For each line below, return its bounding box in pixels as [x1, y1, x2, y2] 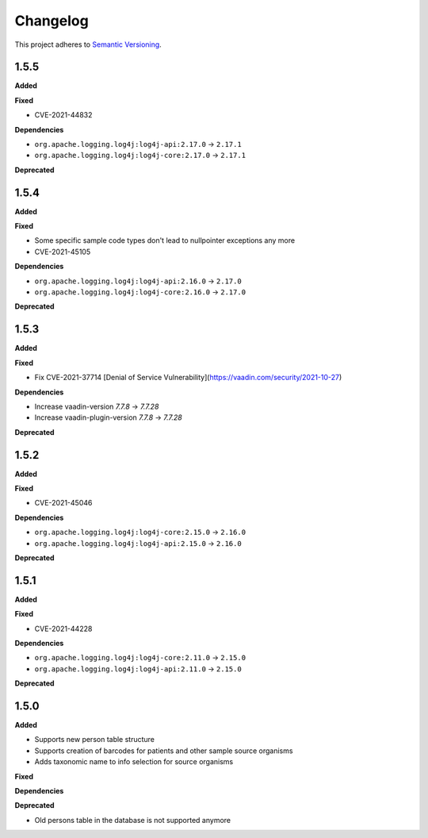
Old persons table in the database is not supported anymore [34, 815, 231, 825]
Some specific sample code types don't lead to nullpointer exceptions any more [34, 236, 296, 245]
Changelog [14, 12, 89, 29]
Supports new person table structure [34, 735, 155, 744]
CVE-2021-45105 [34, 247, 91, 256]
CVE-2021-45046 [34, 498, 93, 508]
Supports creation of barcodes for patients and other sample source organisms [34, 746, 293, 755]
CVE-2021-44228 [34, 624, 93, 633]
